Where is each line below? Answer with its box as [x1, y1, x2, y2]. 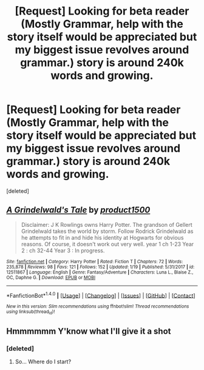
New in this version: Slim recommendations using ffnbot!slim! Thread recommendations [6, 303, 189, 310]
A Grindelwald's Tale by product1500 [6, 205, 151, 215]
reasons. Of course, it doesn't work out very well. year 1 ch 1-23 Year [21, 240, 194, 247]
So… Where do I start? [15, 358, 72, 365]
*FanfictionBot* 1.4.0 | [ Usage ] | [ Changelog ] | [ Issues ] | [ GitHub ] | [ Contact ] [6, 291, 195, 299]
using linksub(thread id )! [6, 309, 55, 316]
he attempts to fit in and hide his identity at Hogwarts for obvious [21, 234, 184, 241]
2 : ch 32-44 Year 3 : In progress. [21, 247, 105, 254]
